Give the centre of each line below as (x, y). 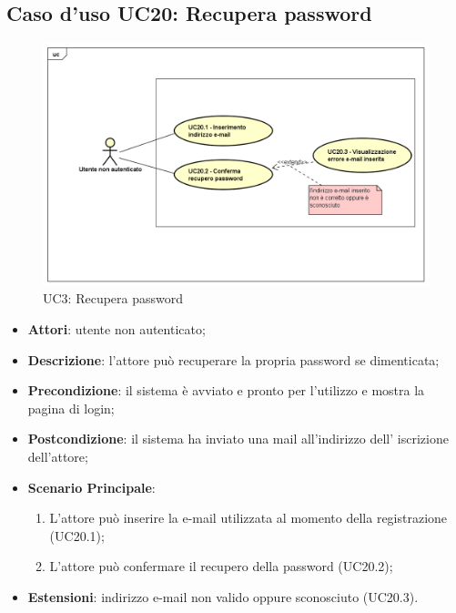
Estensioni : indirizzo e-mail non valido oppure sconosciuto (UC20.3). (223, 596)
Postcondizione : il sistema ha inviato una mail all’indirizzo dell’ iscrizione (238, 439)
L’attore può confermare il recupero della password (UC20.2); (221, 566)
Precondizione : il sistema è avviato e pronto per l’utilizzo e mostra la (226, 390)
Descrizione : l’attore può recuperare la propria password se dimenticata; (233, 359)
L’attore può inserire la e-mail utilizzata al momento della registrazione (248, 518)
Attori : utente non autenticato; (117, 329)
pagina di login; (71, 408)
